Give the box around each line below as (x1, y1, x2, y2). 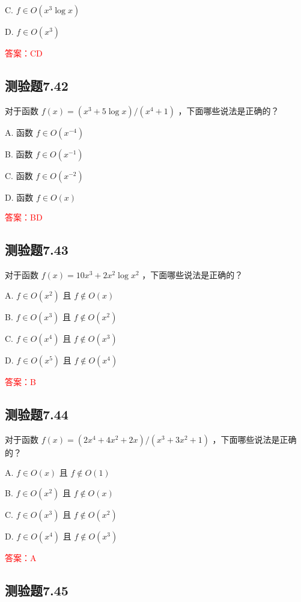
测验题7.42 (5, 76, 68, 94)
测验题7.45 (5, 580, 68, 599)
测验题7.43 (5, 240, 68, 259)
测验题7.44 (5, 404, 68, 423)
